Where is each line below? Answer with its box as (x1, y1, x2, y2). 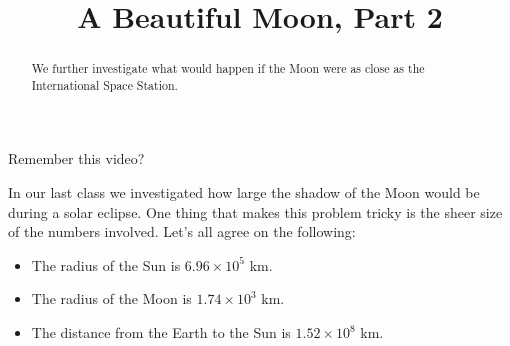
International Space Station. (31, 76, 178, 93)
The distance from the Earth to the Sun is (31, 322, 291, 343)
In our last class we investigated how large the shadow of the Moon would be (8, 182, 480, 203)
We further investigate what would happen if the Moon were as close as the (31, 60, 425, 77)
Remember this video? (8, 148, 145, 169)
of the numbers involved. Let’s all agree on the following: (8, 221, 356, 242)
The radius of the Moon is (31, 288, 192, 309)
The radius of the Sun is (31, 254, 181, 275)
